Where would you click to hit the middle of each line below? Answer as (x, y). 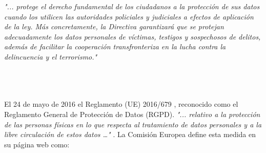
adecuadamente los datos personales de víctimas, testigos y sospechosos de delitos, (132, 36)
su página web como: (37, 144)
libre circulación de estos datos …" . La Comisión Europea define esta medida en (130, 134)
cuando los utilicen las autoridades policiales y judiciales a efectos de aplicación (129, 16)
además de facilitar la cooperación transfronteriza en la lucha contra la (115, 46)
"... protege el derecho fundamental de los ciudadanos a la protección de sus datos (132, 6)
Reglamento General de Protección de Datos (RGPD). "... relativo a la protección (132, 114)
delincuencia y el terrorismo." (51, 56)
